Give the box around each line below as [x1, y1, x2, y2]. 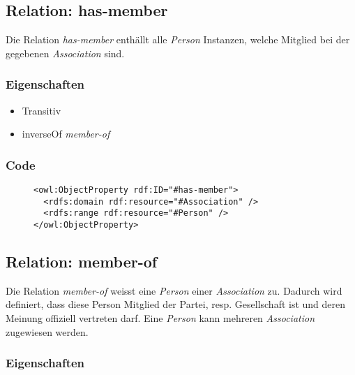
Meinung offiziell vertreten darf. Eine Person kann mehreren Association [6, 311, 315, 325]
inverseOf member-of [22, 126, 110, 141]
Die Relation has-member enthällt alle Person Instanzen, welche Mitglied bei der [6, 32, 350, 47]
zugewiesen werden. [6, 324, 89, 339]
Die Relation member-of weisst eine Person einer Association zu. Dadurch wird [6, 283, 342, 297]
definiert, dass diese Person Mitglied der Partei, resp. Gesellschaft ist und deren [6, 297, 346, 311]
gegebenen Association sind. [6, 45, 125, 60]
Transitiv [22, 103, 61, 117]
